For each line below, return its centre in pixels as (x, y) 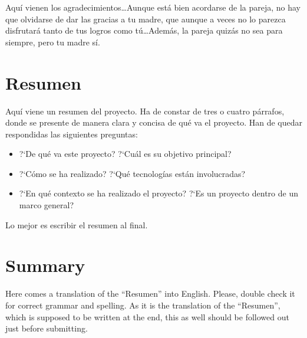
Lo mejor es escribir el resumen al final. (77, 224)
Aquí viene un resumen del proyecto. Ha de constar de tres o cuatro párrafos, (145, 111)
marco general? (47, 205)
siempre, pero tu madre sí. (53, 42)
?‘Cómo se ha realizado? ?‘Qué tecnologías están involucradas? (132, 173)
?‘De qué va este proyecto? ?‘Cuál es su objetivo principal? (125, 154)
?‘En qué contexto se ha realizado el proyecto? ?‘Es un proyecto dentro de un (159, 193)
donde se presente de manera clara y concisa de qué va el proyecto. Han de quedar (154, 122)
